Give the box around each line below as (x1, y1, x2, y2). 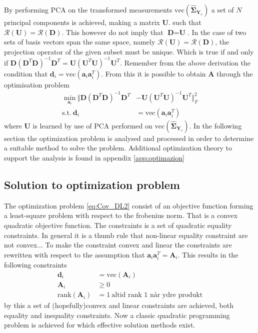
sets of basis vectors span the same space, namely (4, 36, 155, 47)
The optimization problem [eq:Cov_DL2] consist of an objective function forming (4, 200, 253, 210)
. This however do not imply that (61, 26, 163, 37)
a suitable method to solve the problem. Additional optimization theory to (4, 142, 232, 153)
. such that (168, 17, 201, 27)
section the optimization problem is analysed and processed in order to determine (4, 132, 254, 143)
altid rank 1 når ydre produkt (111, 291, 203, 299)
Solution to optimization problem (4, 177, 180, 192)
